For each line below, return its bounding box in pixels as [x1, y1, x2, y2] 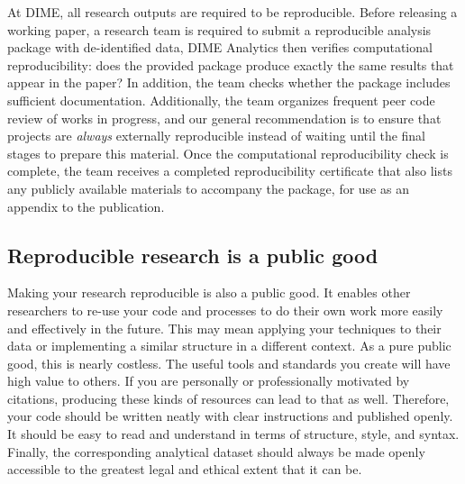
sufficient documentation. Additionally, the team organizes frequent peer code [7, 90, 435, 109]
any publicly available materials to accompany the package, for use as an [7, 178, 409, 197]
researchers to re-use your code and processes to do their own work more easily [7, 300, 443, 319]
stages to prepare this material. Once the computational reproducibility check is [7, 143, 449, 162]
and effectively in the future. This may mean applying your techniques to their [7, 318, 442, 337]
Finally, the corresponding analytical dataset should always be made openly [7, 442, 425, 461]
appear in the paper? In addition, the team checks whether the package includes [7, 73, 451, 92]
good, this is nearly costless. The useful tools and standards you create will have [7, 353, 451, 372]
